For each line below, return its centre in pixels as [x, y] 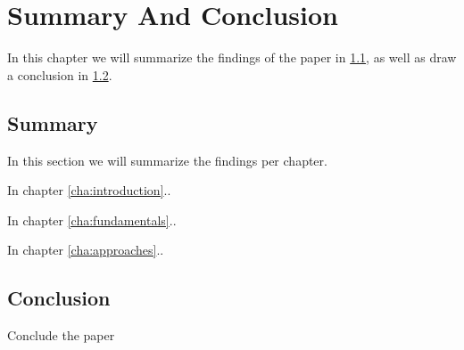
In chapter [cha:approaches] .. [86, 250]
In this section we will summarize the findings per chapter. [167, 160]
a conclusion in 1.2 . [60, 74]
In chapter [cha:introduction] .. [89, 190]
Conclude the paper [61, 335]
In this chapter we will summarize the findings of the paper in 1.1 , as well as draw [232, 57]
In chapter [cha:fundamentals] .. [92, 220]
